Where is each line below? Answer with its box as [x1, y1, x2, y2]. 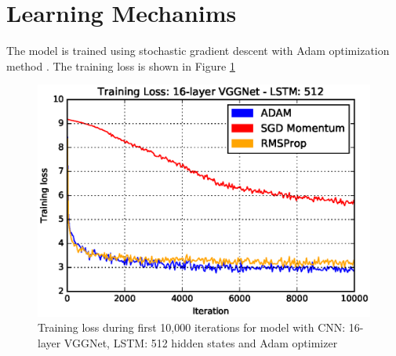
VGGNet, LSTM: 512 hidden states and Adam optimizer [64, 334, 338, 351]
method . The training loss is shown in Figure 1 [6, 57, 235, 74]
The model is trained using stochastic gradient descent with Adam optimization [6, 42, 390, 59]
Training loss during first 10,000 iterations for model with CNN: [38, 319, 346, 336]
